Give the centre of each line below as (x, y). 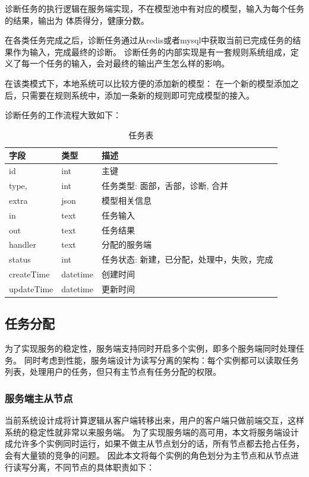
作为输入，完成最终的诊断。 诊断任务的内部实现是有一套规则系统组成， (152, 51)
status (20, 259)
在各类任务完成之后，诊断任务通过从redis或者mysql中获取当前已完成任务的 (149, 40)
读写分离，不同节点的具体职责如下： (83, 467)
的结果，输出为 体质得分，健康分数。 (77, 20)
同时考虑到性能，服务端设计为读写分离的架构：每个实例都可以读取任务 (161, 360)
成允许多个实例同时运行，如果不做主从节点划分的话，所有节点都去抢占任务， (154, 443)
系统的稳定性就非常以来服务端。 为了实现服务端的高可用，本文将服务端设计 (152, 432)
